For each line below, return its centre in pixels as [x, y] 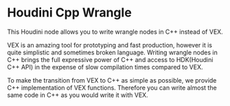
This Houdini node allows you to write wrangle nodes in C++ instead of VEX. [115, 32]
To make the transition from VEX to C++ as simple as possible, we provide [112, 80]
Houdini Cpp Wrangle [69, 13]
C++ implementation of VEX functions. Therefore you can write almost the [112, 87]
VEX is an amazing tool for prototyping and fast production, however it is [110, 45]
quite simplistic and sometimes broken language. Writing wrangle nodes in [112, 52]
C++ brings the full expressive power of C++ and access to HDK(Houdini [110, 59]
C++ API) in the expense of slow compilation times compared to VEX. [105, 67]
